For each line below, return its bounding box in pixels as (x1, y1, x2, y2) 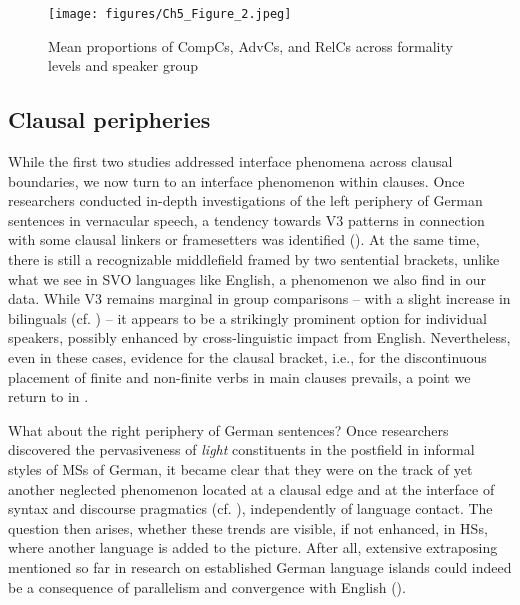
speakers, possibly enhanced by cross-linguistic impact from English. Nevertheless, (8, 327, 511, 348)
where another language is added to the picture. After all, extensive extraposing (8, 537, 498, 558)
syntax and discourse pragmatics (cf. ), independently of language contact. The (8, 498, 493, 519)
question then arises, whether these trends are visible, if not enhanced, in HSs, (8, 517, 488, 538)
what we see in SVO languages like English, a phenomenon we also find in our (8, 268, 487, 289)
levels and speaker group (48, 55, 198, 76)
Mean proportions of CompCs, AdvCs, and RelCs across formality (48, 35, 453, 56)
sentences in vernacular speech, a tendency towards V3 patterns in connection (8, 209, 485, 230)
